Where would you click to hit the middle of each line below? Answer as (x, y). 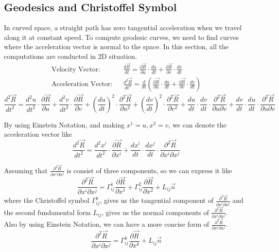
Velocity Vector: (76, 69)
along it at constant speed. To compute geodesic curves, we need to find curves (122, 37)
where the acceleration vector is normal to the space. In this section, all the (116, 46)
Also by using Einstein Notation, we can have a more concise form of (107, 224)
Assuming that (26, 170)
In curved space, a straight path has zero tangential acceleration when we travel (123, 27)
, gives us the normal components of (155, 212)
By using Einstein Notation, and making (64, 124)
